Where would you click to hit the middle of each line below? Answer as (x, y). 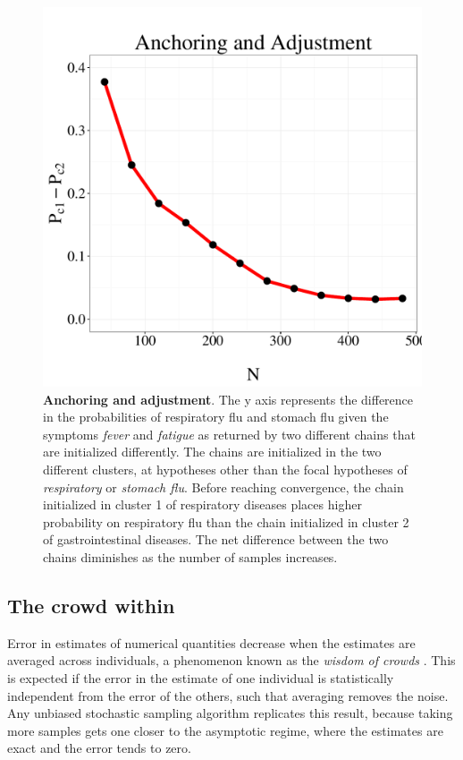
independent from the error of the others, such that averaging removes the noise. (228, 695)
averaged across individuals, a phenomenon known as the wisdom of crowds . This (231, 660)
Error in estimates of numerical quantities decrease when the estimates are (211, 642)
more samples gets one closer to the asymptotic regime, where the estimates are (225, 730)
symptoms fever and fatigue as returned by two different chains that (229, 434)
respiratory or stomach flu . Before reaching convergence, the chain (223, 487)
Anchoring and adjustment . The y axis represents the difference (228, 399)
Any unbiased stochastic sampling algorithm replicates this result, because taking (230, 713)
